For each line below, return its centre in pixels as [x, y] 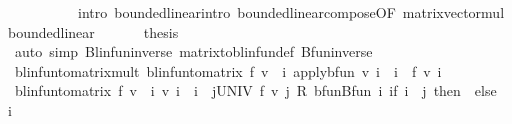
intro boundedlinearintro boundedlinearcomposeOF [236, 12]
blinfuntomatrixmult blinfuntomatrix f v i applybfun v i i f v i [228, 70]
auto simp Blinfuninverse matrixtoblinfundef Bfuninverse [193, 51]
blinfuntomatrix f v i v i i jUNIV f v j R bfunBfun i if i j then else [255, 90]
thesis [161, 31]
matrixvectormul [453, 12]
